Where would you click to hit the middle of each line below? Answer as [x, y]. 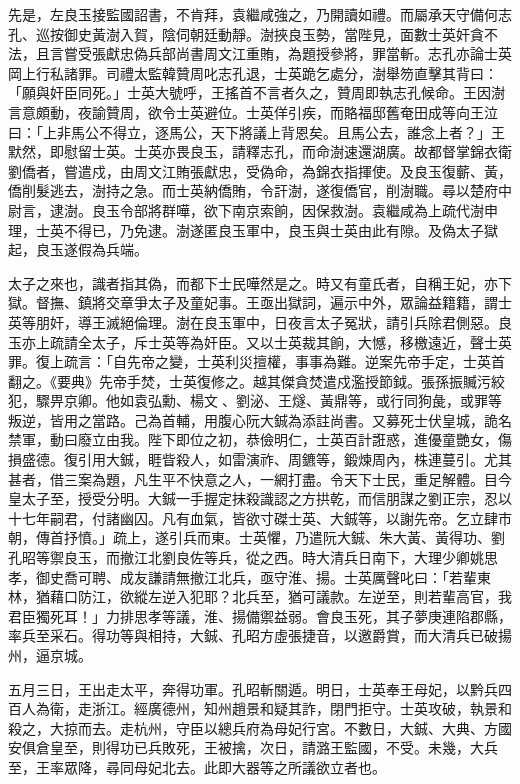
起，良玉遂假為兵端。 [78, 249]
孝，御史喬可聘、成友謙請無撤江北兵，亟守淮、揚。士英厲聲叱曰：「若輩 [242, 576]
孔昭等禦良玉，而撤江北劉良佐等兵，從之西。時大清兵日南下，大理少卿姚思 [253, 557]
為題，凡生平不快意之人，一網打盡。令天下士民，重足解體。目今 [301, 478]
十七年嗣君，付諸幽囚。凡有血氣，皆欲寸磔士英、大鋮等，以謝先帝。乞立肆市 [260, 517]
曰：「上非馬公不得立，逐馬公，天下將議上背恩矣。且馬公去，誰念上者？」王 [256, 131]
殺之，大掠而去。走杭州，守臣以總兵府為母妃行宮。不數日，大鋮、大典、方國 [260, 727]
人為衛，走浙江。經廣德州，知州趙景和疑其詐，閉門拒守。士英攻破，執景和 [266, 708]
